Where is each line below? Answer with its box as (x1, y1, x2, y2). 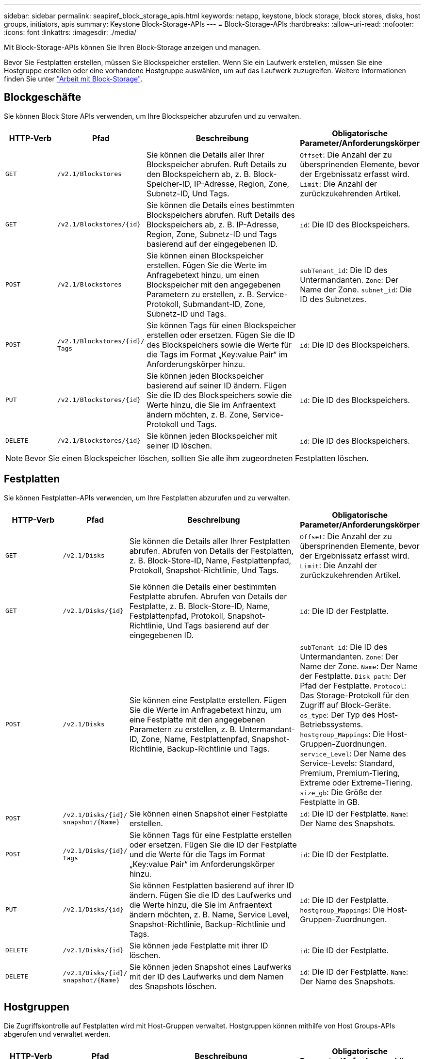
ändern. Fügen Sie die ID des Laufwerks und (129, 890, 292, 900)
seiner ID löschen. (146, 440, 212, 450)
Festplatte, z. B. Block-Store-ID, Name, (129, 601, 270, 611)
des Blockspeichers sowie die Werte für (146, 339, 292, 350)
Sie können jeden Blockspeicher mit (146, 431, 278, 441)
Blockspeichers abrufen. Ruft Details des (146, 209, 295, 220)
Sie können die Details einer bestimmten (129, 581, 277, 592)
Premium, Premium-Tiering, (300, 768, 400, 778)
